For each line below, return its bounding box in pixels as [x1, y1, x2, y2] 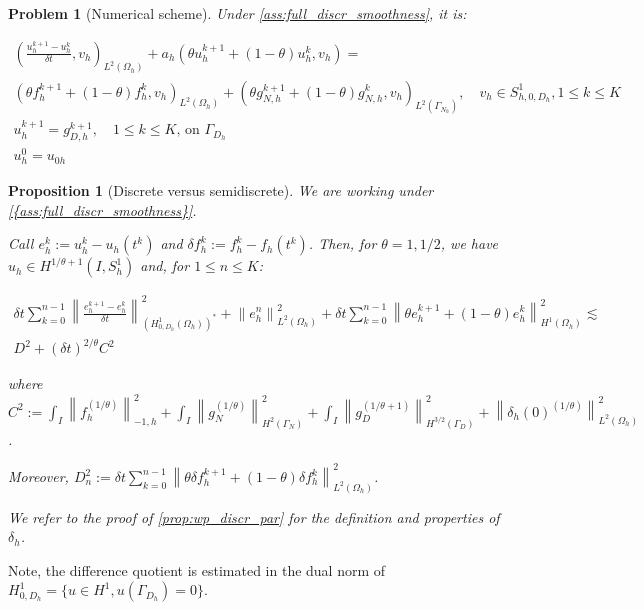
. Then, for [308, 233, 377, 254]
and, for [140, 255, 190, 276]
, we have [440, 233, 499, 254]
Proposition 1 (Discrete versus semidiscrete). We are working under [8, 180, 434, 201]
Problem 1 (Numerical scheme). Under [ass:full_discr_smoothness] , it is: [8, 3, 467, 23]
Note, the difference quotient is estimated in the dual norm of [8, 559, 386, 580]
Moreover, [8, 466, 69, 486]
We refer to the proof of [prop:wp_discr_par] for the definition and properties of [8, 506, 500, 527]
